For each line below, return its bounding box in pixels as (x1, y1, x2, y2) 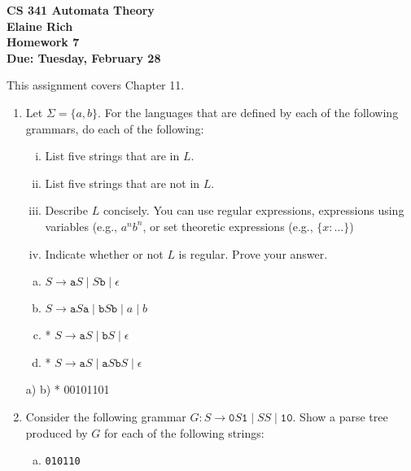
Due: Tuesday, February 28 (7, 49, 161, 66)
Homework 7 (7, 33, 80, 50)
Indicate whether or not (45, 245, 164, 262)
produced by (25, 424, 88, 441)
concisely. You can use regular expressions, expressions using (103, 202, 404, 219)
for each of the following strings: (104, 424, 265, 441)
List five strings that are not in (45, 174, 200, 191)
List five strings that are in (45, 147, 180, 164)
